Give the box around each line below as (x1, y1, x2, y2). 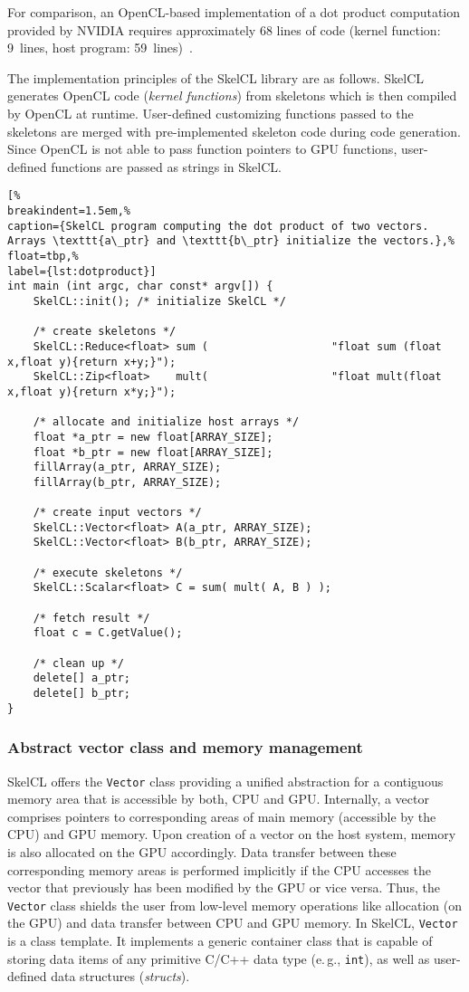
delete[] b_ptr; (33, 687, 131, 700)
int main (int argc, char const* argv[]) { (7, 280, 273, 293)
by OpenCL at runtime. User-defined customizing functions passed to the (7, 103, 414, 122)
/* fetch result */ (33, 611, 150, 625)
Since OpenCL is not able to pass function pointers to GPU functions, (7, 139, 397, 158)
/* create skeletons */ (33, 325, 177, 339)
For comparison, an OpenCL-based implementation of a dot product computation (7, 3, 461, 21)
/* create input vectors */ (33, 506, 202, 520)
